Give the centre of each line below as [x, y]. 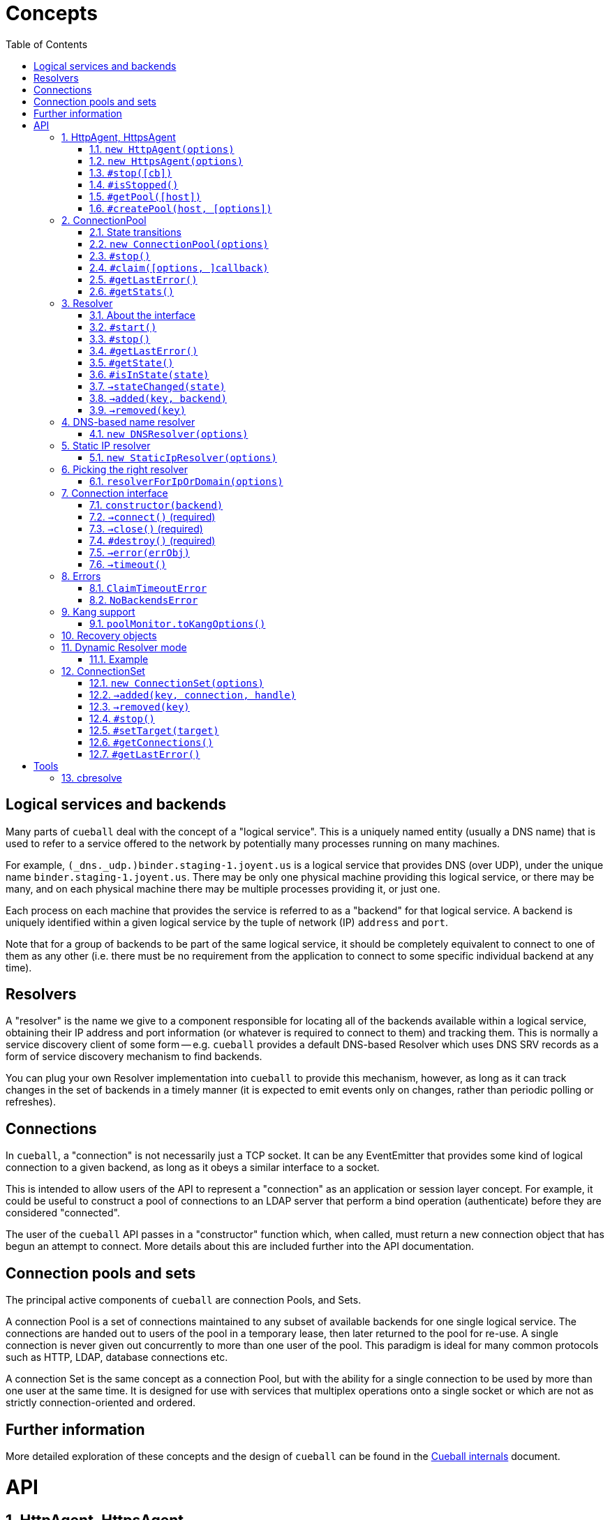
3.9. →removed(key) [138, 410]
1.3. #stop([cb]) [131, 172]
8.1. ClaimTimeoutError [148, 588]
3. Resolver [87, 303]
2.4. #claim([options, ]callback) [179, 267]
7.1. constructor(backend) [156, 505]
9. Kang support [98, 611]
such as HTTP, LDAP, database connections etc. [117, 1357]
